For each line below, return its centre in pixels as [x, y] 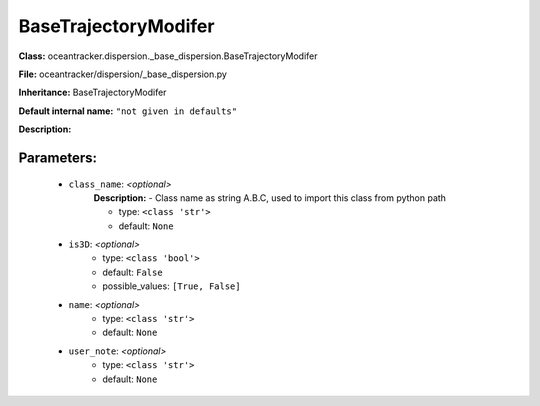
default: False [133, 272]
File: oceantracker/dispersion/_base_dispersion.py [122, 74]
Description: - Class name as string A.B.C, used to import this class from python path [270, 197]
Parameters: [57, 157]
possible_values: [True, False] [171, 286]
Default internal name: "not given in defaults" [128, 111]
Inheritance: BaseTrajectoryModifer [92, 92]
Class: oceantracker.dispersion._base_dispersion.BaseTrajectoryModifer [168, 56]
